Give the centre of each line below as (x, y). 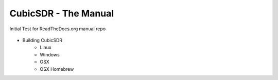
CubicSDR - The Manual (62, 13)
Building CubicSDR (42, 40)
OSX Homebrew (57, 69)
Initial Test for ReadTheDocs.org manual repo (57, 29)
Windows (50, 54)
